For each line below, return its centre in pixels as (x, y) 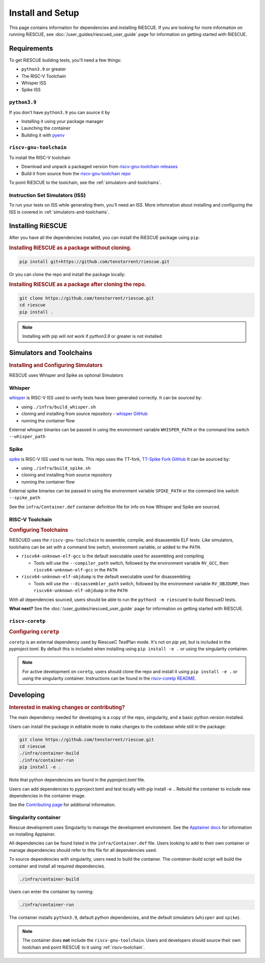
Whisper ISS (34, 83)
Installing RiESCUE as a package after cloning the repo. (78, 284)
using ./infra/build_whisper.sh (59, 407)
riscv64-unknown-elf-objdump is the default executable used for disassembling (106, 577)
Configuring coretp (34, 632)
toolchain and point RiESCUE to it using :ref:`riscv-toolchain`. (84, 947)
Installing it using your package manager (63, 121)
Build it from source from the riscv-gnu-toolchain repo (76, 173)
